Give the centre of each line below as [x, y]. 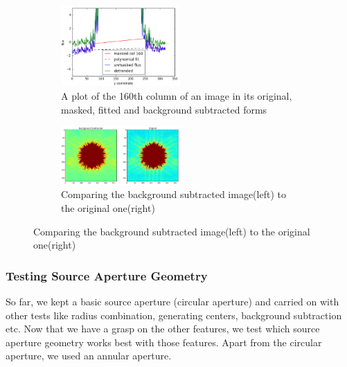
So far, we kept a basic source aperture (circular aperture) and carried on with [172, 301]
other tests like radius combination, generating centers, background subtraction [174, 315]
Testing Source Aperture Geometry [107, 275]
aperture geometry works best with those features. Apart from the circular [164, 342]
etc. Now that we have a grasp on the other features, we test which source [163, 329]
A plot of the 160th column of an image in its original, [177, 96]
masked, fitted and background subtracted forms [164, 109]
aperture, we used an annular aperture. [89, 356]
